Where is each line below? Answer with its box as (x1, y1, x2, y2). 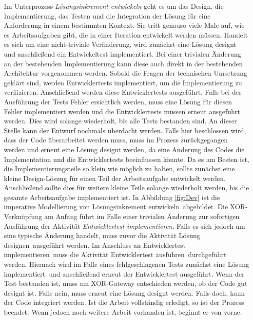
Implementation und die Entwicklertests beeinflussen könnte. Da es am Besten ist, (4, 154, 249, 164)
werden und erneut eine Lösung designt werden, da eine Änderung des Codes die (4, 144, 245, 154)
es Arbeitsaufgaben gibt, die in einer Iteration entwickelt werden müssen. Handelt (4, 29, 248, 40)
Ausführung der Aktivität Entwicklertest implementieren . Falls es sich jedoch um (4, 220, 245, 231)
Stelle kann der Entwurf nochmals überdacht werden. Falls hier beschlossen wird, (4, 125, 246, 135)
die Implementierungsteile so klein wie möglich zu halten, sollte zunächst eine (4, 163, 235, 174)
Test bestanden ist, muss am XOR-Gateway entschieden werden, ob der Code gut (4, 278, 248, 288)
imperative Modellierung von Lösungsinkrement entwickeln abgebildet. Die (4, 201, 228, 212)
